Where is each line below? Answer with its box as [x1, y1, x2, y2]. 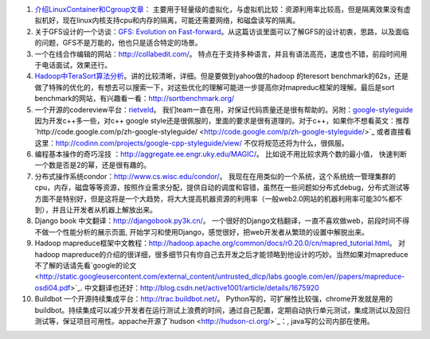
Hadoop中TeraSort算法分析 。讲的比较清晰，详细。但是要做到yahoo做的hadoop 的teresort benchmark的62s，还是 [34, 72, 409, 81]
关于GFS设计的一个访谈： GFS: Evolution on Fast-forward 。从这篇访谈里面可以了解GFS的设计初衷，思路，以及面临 [34, 26, 409, 36]
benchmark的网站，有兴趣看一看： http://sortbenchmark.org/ [34, 94, 235, 103]
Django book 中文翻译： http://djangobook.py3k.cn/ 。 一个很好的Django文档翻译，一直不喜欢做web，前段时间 [34, 216, 396, 226]
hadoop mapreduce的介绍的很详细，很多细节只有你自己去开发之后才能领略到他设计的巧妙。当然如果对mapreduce [34, 249, 408, 259]
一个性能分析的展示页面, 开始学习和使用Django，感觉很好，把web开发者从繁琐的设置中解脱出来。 [48, 227, 369, 236]
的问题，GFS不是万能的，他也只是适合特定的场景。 [34, 38, 202, 48]
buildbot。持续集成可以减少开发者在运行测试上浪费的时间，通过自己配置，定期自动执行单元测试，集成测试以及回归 [34, 305, 410, 314]
